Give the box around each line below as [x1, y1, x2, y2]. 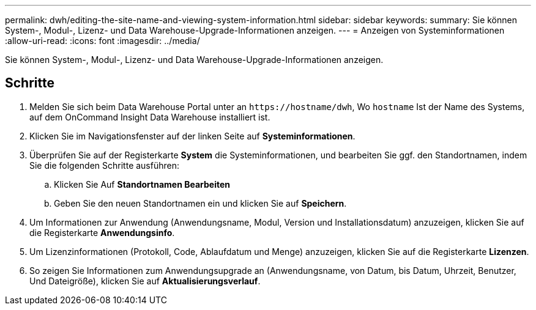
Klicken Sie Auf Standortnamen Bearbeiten [54, 179, 230, 190]
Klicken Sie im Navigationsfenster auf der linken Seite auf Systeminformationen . [29, 130, 355, 141]
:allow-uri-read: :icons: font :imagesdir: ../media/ [5, 35, 200, 46]
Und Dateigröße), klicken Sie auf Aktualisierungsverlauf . [29, 275, 261, 286]
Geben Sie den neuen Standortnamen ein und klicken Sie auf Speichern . [54, 197, 347, 209]
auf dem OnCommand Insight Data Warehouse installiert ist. [29, 111, 270, 122]
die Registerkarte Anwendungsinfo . [29, 227, 175, 238]
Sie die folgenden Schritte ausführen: [29, 160, 180, 171]
